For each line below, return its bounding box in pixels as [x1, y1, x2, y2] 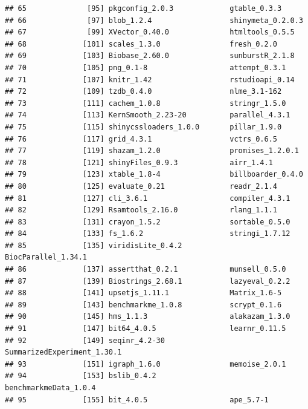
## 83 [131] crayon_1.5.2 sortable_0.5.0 [5, 217, 290, 226]
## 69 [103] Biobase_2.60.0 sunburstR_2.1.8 [5, 51, 295, 61]
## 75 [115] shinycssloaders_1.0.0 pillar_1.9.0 [5, 122, 282, 131]
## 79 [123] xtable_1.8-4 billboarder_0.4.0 [5, 170, 303, 179]
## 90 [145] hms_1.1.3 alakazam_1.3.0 [5, 312, 290, 321]
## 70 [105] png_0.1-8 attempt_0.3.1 [5, 63, 286, 72]
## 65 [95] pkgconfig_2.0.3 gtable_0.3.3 [5, 4, 282, 13]
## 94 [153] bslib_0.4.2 [5, 371, 156, 381]
